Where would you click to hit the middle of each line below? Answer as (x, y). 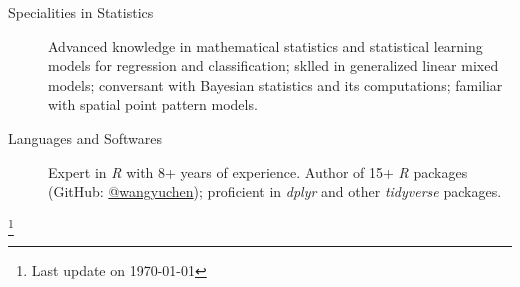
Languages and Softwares (85, 137)
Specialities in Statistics (81, 12)
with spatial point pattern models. (153, 104)
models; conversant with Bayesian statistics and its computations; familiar (275, 84)
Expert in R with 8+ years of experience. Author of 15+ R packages (258, 171)
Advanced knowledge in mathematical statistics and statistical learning (265, 45)
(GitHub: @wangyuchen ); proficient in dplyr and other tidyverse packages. (275, 191)
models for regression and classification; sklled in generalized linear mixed (273, 65)
